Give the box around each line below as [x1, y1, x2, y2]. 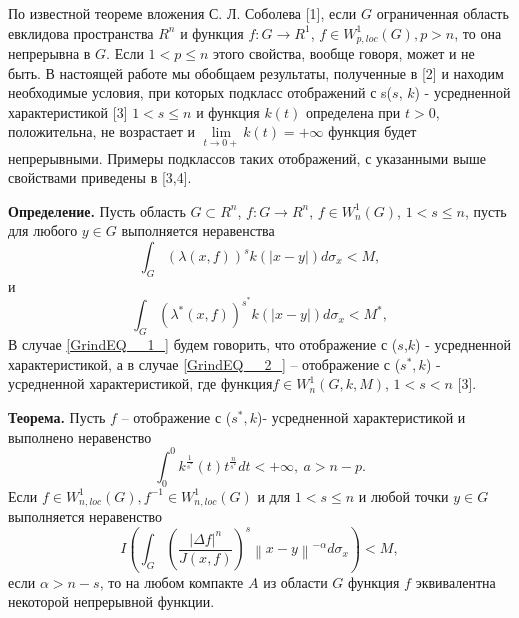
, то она [454, 22, 502, 43]
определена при [305, 101, 401, 122]
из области [263, 571, 328, 592]
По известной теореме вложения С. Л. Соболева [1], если [8, 3, 357, 23]
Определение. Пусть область [8, 200, 186, 221]
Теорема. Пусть [8, 407, 106, 428]
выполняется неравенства [121, 220, 275, 241]
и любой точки [358, 485, 449, 506]
